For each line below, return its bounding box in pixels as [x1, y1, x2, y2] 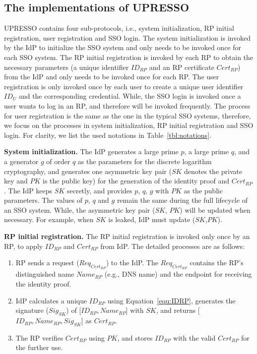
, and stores [117, 332, 153, 343]
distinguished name [15, 269, 74, 279]
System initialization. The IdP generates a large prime [4, 146, 179, 157]
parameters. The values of [4, 195, 83, 205]
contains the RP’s [190, 257, 244, 268]
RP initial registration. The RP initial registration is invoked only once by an [4, 231, 250, 241]
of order [46, 156, 70, 166]
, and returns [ [156, 305, 200, 315]
